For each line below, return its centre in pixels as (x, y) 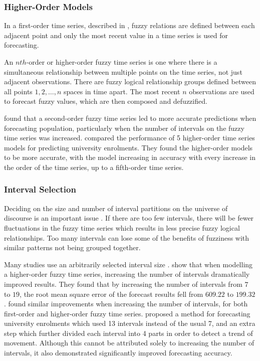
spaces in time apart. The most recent (122, 91)
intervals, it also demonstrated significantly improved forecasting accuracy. (118, 353)
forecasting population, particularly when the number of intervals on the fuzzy (124, 128)
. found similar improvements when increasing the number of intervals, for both (126, 304)
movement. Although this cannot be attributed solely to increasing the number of (129, 343)
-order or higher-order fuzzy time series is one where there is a (122, 62)
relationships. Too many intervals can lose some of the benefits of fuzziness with (127, 237)
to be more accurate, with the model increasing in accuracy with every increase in (130, 157)
